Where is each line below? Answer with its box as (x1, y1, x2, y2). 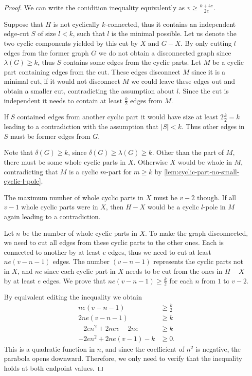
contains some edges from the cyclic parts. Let (63, 57, 201, 67)
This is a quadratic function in (4, 343, 95, 354)
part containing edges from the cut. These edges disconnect (4, 66, 180, 76)
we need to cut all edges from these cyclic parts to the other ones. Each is (4, 237, 224, 247)
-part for (106, 166, 132, 176)
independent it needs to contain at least (4, 95, 123, 105)
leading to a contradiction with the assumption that (4, 121, 159, 132)
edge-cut (4, 28, 29, 38)
